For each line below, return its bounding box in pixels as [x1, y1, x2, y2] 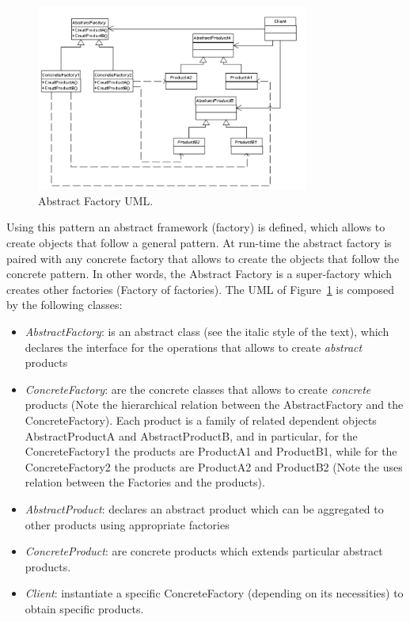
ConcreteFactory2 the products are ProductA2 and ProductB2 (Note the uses [25, 458, 403, 475]
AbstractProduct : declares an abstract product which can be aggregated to [25, 500, 384, 517]
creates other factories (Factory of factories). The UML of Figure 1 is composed [6, 280, 395, 297]
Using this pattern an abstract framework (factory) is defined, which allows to [6, 219, 385, 235]
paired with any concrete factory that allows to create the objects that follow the [6, 250, 400, 266]
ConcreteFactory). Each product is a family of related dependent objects [25, 411, 377, 428]
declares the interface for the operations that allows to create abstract [25, 338, 363, 355]
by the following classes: [6, 296, 123, 313]
